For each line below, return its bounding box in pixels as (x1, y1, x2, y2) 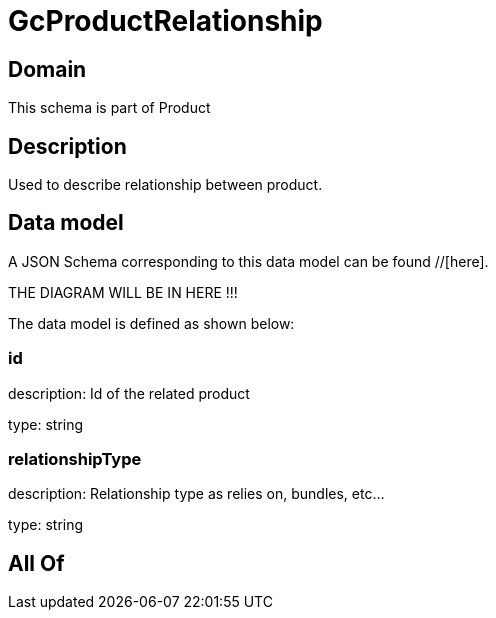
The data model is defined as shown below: (8, 314, 295, 332)
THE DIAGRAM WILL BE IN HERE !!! (8, 283, 238, 301)
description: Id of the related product (8, 384, 250, 402)
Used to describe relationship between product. (8, 176, 323, 194)
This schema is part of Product (8, 99, 211, 117)
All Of (8, 550, 65, 576)
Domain (8, 56, 87, 82)
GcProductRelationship (8, 4, 323, 38)
